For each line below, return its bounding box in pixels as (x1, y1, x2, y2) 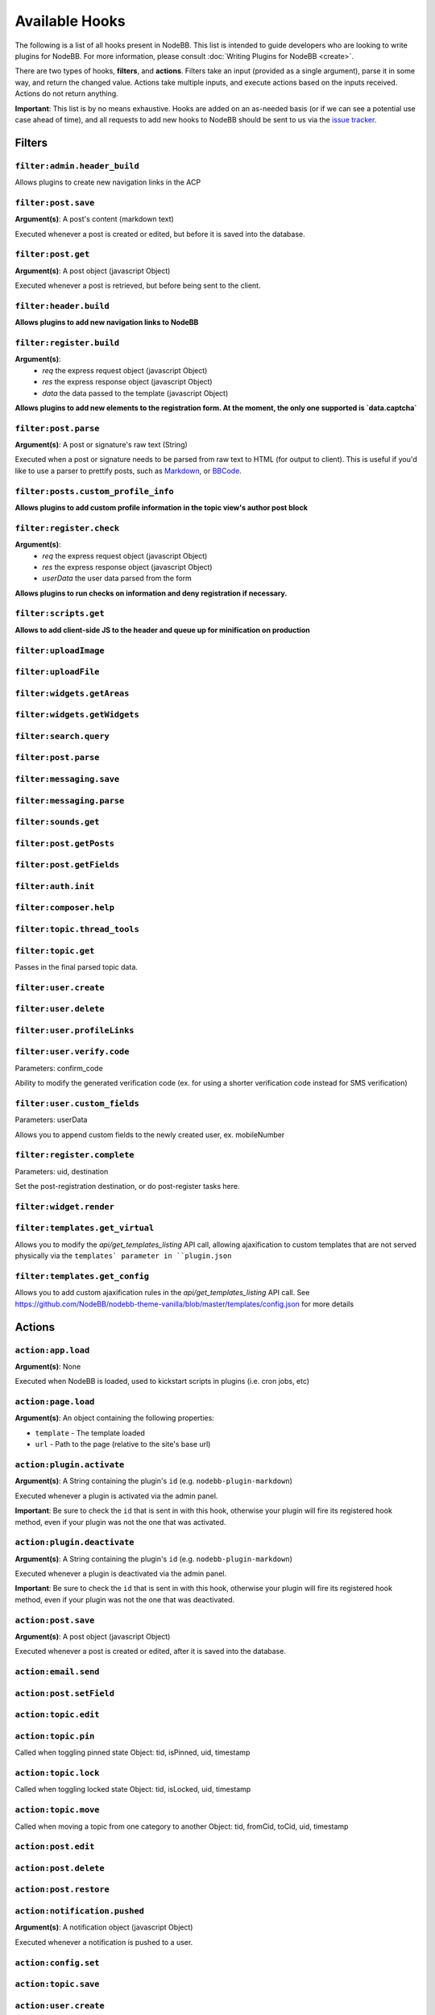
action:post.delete (14, 1863, 105, 1873)
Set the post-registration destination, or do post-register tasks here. (14, 1182, 240, 1191)
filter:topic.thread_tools (14, 924, 140, 934)
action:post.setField (14, 1688, 114, 1698)
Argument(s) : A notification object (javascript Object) (14, 1922, 193, 1932)
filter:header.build (14, 301, 110, 311)
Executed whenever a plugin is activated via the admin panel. (14, 1491, 218, 1501)
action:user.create (14, 2000, 105, 2011)
